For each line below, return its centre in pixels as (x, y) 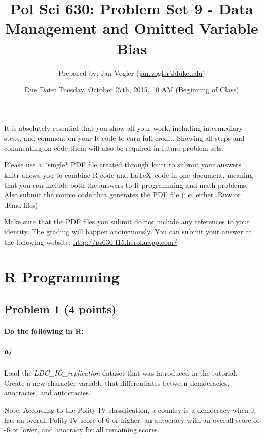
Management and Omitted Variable (132, 28)
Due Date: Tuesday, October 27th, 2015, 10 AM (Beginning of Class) (132, 90)
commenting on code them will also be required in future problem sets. (114, 147)
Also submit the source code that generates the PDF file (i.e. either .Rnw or (122, 195)
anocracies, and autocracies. (47, 393)
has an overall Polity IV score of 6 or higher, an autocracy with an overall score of (132, 419)
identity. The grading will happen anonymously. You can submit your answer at (128, 232)
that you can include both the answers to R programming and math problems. (126, 184)
